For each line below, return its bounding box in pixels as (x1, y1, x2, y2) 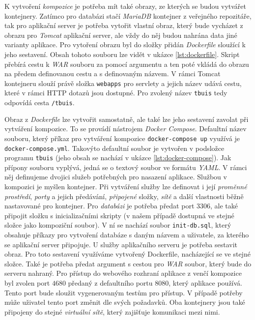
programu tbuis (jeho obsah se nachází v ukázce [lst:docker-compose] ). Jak (4, 152, 231, 163)
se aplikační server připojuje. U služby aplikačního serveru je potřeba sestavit (4, 239, 237, 249)
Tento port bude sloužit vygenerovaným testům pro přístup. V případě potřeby (4, 287, 243, 297)
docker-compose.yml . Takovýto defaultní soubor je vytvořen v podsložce (4, 143, 225, 153)
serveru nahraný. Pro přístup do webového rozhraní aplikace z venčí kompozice (4, 268, 242, 278)
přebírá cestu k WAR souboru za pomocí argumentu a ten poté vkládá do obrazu (4, 58, 249, 69)
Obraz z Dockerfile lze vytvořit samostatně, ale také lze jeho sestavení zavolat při (4, 114, 249, 124)
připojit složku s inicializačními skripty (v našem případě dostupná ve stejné (4, 210, 234, 220)
